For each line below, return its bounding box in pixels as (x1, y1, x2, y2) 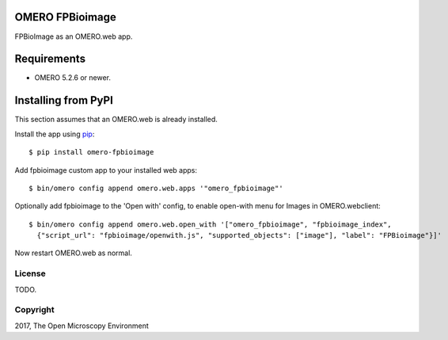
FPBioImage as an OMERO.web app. (14, 32, 133, 41)
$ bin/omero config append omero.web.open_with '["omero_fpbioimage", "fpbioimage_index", (28, 220, 392, 229)
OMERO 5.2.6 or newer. (34, 73, 111, 82)
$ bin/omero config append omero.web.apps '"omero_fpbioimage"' (28, 183, 284, 193)
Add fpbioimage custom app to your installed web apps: (14, 165, 198, 174)
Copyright (14, 304, 55, 315)
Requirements (14, 52, 86, 66)
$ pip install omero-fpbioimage (28, 147, 154, 157)
